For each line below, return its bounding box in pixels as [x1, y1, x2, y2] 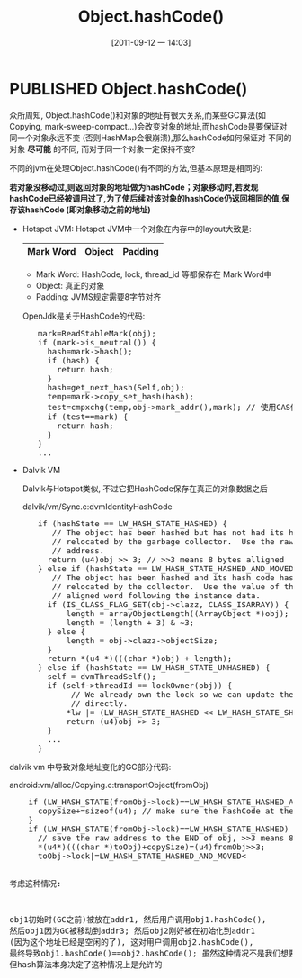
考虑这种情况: [9, 878, 62, 888]
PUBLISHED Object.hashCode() [9, 78, 248, 99]
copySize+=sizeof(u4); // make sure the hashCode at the [37, 805, 294, 816]
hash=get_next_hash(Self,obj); [47, 382, 185, 392]
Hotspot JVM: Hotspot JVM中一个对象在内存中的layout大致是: [22, 223, 252, 234]
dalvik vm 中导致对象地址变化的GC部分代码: [9, 761, 172, 772]
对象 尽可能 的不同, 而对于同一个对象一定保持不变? [9, 143, 196, 154]
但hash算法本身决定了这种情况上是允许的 [9, 959, 163, 969]
